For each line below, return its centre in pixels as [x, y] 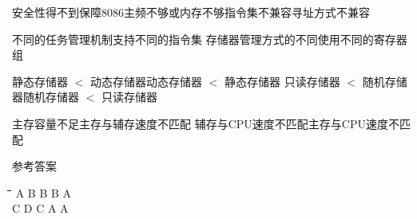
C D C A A [40, 208]
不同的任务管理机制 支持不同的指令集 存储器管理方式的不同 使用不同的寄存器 [210, 39]
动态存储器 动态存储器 [146, 81]
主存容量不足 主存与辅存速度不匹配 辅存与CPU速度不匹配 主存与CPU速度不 [206, 123]
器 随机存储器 [46, 97]
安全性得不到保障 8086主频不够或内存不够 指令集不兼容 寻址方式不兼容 [191, 12]
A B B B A [44, 192]
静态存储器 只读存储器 [282, 81]
